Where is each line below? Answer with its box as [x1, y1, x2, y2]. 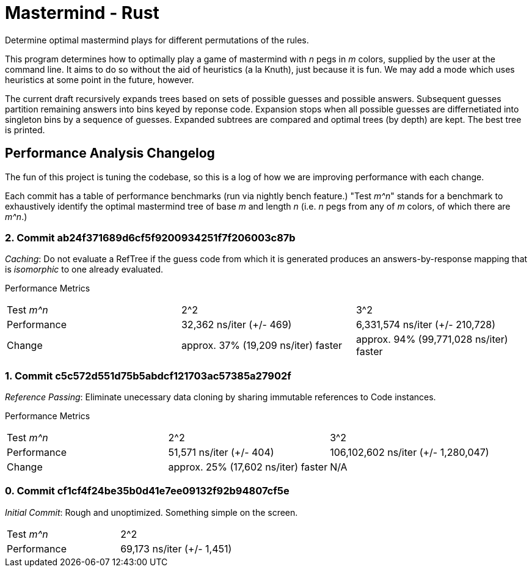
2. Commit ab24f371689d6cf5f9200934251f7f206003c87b [5, 231, 296, 244]
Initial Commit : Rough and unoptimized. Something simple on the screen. [5, 507, 298, 518]
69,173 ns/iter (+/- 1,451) [120, 542, 232, 555]
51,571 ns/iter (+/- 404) [168, 446, 274, 459]
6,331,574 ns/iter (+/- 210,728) [355, 318, 496, 331]
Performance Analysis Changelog [5, 145, 215, 161]
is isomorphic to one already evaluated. [5, 264, 163, 275]
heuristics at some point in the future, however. [5, 74, 194, 85]
